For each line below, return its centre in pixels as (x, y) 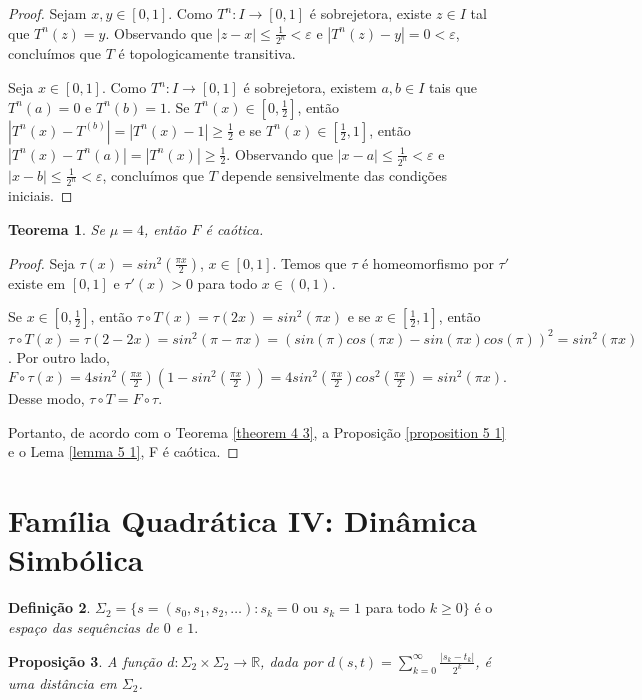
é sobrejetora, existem (310, 87)
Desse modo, (46, 398)
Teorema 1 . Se (56, 229)
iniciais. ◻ (40, 195)
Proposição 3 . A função (85, 660)
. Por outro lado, (59, 356)
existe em (37, 282)
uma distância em (62, 682)
